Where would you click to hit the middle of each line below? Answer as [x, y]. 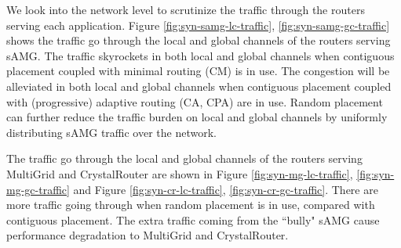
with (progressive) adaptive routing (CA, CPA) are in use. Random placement [195, 101]
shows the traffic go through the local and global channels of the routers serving [199, 40]
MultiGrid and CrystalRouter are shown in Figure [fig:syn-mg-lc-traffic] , [180, 173]
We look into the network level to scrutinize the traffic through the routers [186, 9]
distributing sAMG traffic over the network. [111, 132]
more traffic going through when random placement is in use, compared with [191, 205]
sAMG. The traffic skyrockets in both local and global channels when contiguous [200, 55]
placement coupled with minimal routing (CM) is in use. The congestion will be [198, 71]
